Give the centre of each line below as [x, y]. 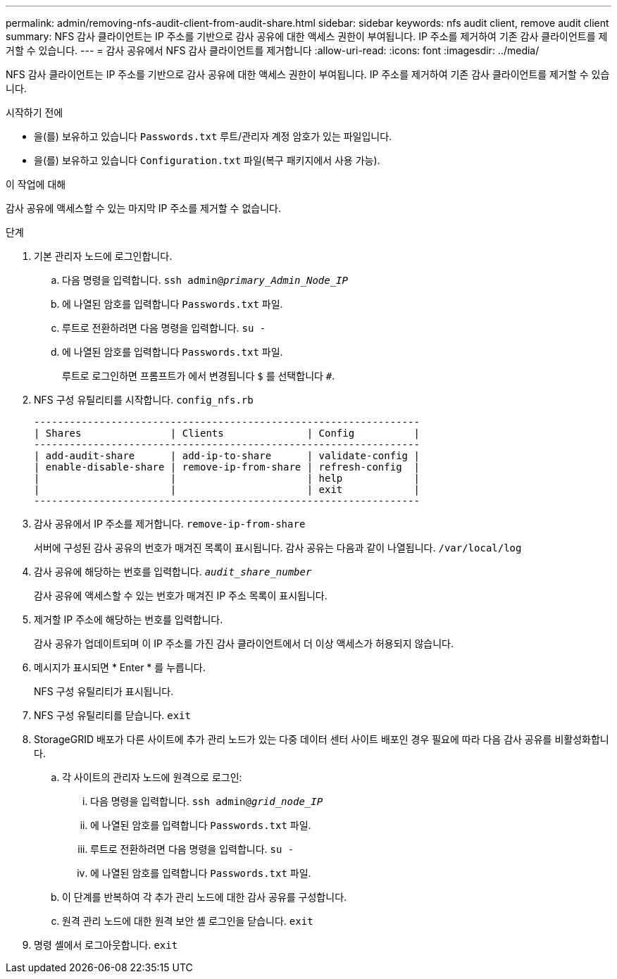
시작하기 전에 [35, 112]
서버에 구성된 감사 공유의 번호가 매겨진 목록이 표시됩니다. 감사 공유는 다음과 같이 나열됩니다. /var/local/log [278, 548]
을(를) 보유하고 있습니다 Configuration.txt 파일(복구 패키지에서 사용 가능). [207, 160]
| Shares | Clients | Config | [227, 433]
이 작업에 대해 [36, 184]
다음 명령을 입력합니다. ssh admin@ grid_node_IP [207, 801]
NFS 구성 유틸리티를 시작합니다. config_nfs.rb [144, 400]
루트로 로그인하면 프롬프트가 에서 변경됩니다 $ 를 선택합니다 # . [199, 376]
